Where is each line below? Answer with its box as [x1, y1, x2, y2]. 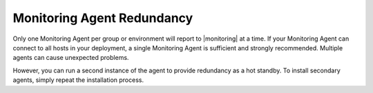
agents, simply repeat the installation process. [12, 76, 144, 84]
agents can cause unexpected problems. [12, 54, 129, 62]
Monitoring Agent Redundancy [12, 10, 193, 25]
